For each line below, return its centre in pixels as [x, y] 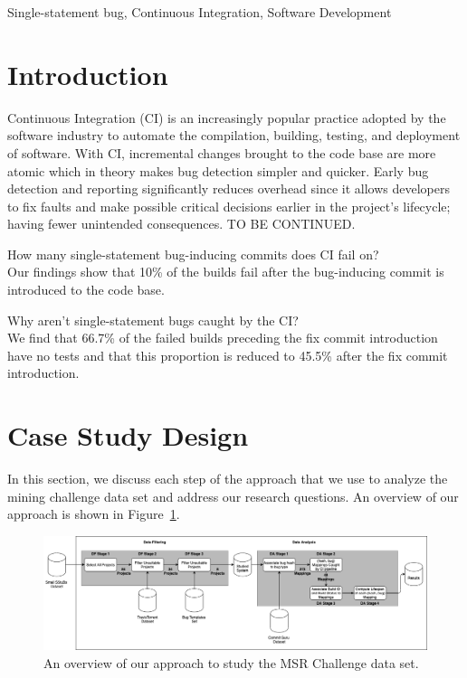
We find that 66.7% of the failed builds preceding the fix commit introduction [223, 338]
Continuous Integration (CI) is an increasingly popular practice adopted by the [227, 117]
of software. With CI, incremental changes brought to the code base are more [222, 152]
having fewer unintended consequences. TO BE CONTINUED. [181, 224]
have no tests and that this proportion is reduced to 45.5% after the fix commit [228, 355]
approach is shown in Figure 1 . [94, 514]
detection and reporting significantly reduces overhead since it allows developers [229, 188]
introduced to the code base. [86, 290]
